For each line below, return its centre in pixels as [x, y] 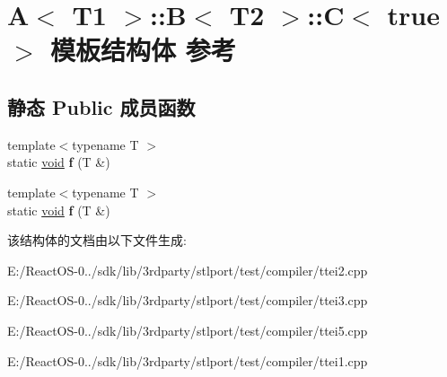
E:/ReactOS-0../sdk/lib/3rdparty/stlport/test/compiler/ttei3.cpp [188, 300]
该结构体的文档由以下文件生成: [97, 240]
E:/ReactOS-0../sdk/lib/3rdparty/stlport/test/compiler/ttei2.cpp [188, 270]
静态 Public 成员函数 [101, 106]
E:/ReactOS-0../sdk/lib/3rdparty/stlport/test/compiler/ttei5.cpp [188, 330]
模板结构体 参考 [143, 50]
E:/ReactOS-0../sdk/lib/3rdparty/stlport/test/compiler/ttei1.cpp [188, 360]
